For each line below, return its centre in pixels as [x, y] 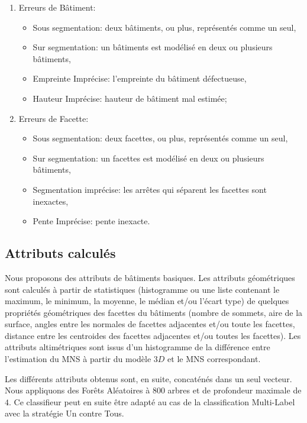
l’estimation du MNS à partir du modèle [78, 359]
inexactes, [51, 201]
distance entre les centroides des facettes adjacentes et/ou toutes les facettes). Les [153, 335]
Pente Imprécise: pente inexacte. [91, 221]
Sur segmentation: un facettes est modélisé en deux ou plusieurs [148, 158]
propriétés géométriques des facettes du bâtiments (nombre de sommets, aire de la [154, 312]
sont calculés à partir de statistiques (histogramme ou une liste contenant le [142, 289]
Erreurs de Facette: [54, 118]
